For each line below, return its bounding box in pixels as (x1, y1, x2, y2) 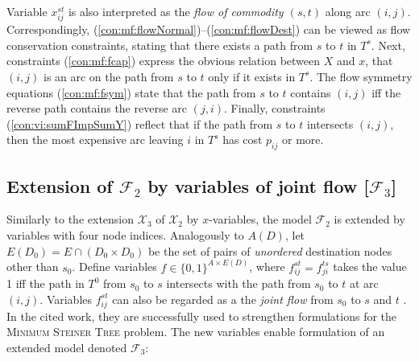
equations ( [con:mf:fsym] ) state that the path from (6, 84, 256, 101)
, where (249, 258, 285, 275)
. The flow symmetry (309, 68, 413, 84)
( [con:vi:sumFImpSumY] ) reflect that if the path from (6, 115, 273, 132)
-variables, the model (209, 211, 312, 228)
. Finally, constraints (224, 100, 326, 117)
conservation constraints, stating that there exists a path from (6, 36, 313, 53)
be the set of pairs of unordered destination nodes (147, 242, 392, 259)
